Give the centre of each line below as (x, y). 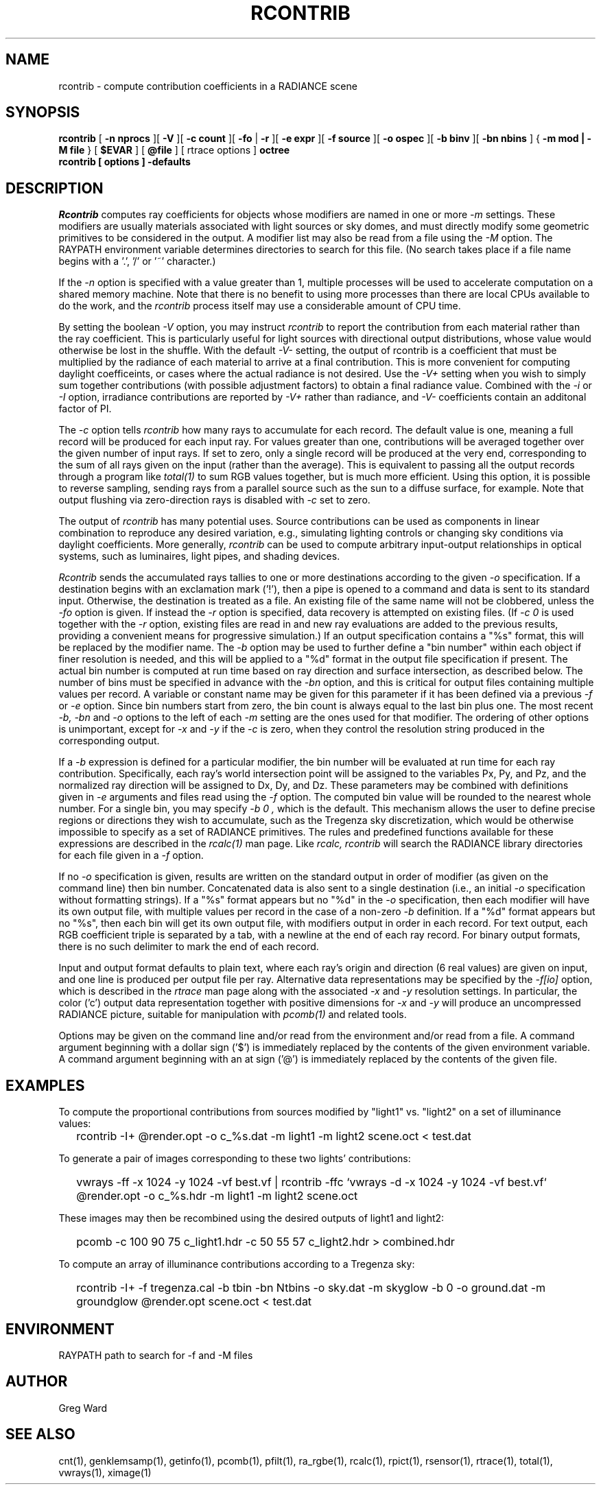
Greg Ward (83, 1408)
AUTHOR (37, 1382)
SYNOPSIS (43, 113)
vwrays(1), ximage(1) (105, 1472)
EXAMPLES (45, 1085)
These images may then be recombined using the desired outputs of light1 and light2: (251, 1218)
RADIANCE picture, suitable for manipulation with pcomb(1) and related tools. (233, 1015)
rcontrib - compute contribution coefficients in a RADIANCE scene (208, 86)
